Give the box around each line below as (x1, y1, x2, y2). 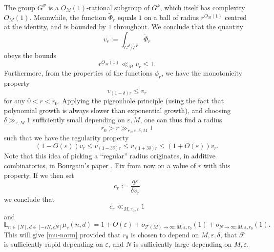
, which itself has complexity (160, 2, 245, 12)
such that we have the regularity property (4, 133, 129, 143)
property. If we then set (4, 170, 74, 180)
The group (4, 2, 35, 12)
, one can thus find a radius (140, 115, 222, 125)
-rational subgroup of (86, 2, 150, 12)
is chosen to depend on (130, 229, 199, 239)
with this (203, 160, 231, 170)
